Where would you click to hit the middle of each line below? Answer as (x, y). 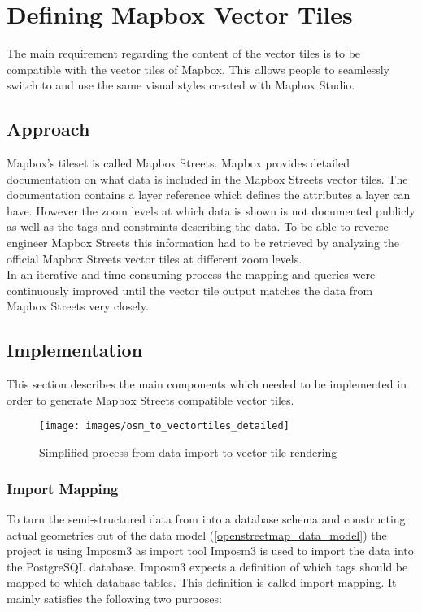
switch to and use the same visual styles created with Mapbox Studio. (181, 85)
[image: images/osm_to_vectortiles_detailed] (164, 426)
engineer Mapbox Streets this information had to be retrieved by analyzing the (203, 243)
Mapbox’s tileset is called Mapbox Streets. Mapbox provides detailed (178, 163)
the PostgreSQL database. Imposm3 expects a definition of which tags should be (207, 566)
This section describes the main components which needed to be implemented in (207, 384)
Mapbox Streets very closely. (78, 306)
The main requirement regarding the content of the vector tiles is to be (184, 53)
